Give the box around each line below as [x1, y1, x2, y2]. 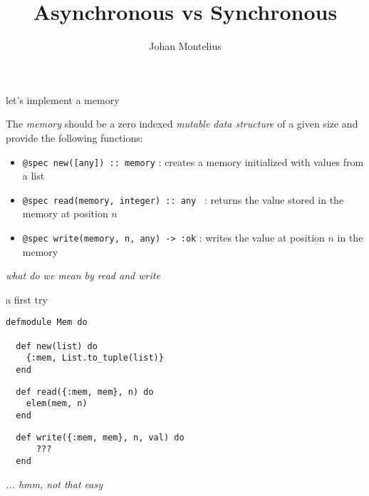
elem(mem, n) [26, 398, 88, 409]
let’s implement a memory [6, 92, 120, 107]
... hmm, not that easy [6, 476, 103, 491]
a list [22, 168, 45, 183]
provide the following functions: [6, 130, 143, 145]
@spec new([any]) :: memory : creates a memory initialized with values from [22, 154, 364, 169]
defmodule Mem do [6, 317, 88, 328]
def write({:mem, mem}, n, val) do [16, 432, 184, 443]
